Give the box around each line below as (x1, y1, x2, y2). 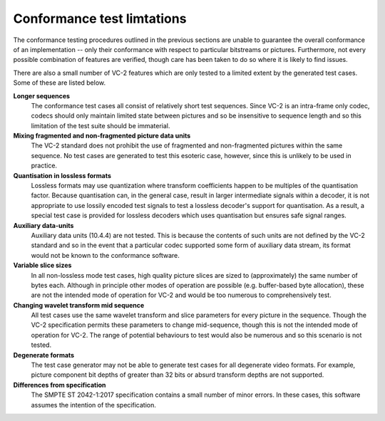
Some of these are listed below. (13, 78, 106, 87)
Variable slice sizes (13, 261, 72, 270)
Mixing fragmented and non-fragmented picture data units (13, 132, 191, 140)
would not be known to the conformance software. (31, 251, 180, 259)
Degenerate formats (13, 350, 75, 359)
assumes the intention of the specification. (31, 400, 156, 409)
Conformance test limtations (13, 11, 187, 26)
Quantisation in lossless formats (13, 171, 112, 180)
